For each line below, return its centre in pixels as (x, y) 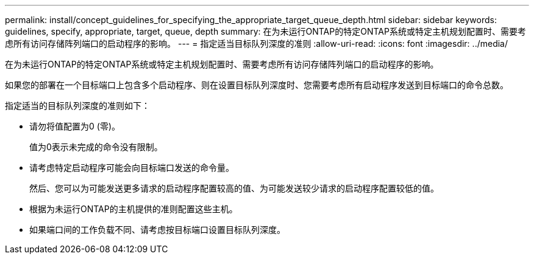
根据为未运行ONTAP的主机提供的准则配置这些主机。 (133, 209)
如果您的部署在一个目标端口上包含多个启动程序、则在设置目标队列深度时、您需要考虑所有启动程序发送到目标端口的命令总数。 (257, 85)
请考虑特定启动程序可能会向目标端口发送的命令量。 (132, 167)
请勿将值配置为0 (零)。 (75, 126)
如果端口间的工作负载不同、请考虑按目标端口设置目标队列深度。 (157, 230)
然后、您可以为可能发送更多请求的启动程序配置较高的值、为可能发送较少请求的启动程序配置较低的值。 (234, 188)
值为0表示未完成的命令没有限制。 (96, 147)
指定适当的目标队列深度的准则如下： (77, 105)
